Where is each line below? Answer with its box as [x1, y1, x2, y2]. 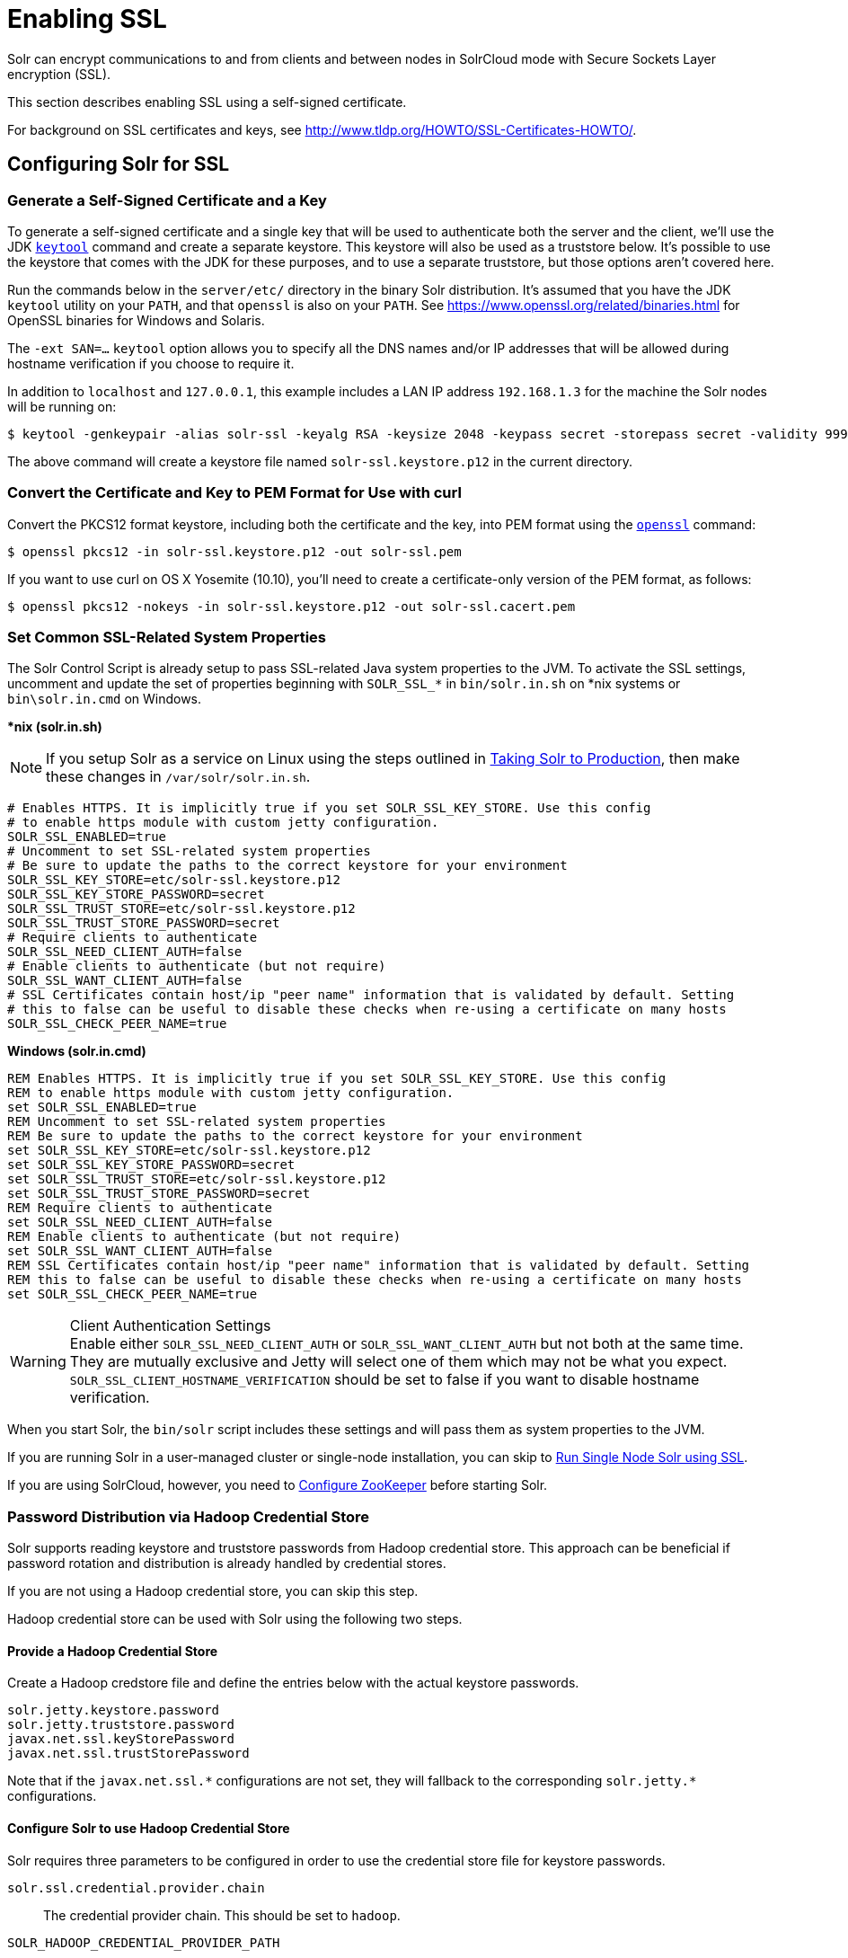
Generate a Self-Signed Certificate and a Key [7, 190, 327, 209]
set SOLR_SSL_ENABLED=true [7, 1100, 197, 1115]
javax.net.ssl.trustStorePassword [7, 1746, 250, 1761]
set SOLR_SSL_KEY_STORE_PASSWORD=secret [7, 1157, 296, 1173]
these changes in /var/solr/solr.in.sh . [46, 767, 311, 786]
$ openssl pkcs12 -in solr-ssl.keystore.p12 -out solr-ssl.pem [7, 544, 462, 559]
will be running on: [7, 398, 117, 414]
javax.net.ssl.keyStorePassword [7, 1732, 234, 1747]
